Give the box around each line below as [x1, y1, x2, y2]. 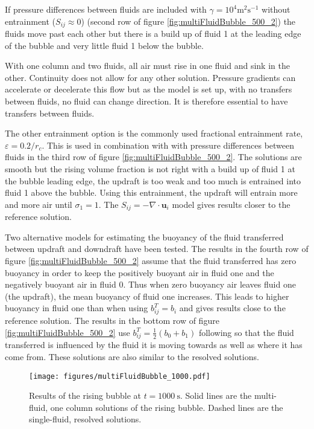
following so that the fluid [198, 326, 294, 338]
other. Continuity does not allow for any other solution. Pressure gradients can [5, 71, 296, 83]
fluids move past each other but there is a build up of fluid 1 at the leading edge [5, 27, 301, 40]
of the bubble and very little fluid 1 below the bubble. [5, 39, 204, 51]
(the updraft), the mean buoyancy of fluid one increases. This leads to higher [5, 289, 289, 302]
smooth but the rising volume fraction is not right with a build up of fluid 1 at [5, 162, 295, 175]
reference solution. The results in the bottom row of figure [5, 314, 219, 327]
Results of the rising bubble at [29, 389, 141, 402]
